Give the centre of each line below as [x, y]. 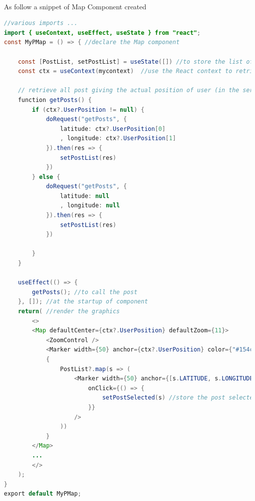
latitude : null [85, 196]
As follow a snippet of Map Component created [75, 6]
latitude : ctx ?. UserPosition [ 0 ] [113, 129]
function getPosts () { [55, 100]
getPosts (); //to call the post [85, 292]
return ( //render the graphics [69, 311]
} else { [46, 177]
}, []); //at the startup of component [83, 302]
